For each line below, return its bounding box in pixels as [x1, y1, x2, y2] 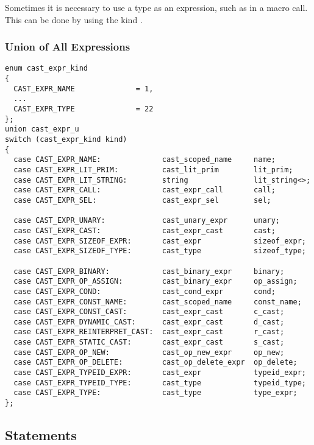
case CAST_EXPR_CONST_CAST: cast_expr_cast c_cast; [13, 307, 285, 317]
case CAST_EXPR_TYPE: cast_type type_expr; [13, 388, 298, 398]
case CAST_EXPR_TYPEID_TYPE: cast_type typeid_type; [13, 378, 306, 387]
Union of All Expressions [5, 39, 130, 54]
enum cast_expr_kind [5, 64, 88, 73]
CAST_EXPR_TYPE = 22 [13, 105, 154, 114]
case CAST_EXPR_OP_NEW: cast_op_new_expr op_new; [13, 348, 285, 357]
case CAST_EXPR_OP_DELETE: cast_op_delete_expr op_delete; [13, 358, 298, 367]
